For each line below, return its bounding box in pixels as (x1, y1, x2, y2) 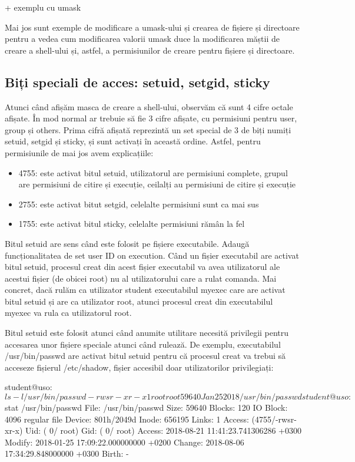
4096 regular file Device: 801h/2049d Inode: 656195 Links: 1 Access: (5, 412, 249, 425)
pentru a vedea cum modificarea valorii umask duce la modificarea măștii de (5, 32, 280, 45)
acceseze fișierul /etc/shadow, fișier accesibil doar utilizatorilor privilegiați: (5, 361, 274, 373)
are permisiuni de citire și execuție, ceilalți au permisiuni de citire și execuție (18, 178, 296, 190)
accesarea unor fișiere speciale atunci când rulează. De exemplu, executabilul (5, 338, 281, 350)
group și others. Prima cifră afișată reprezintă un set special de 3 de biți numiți (5, 123, 291, 136)
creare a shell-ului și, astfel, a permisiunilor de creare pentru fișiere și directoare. (5, 44, 295, 56)
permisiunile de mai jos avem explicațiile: (5, 146, 154, 159)
